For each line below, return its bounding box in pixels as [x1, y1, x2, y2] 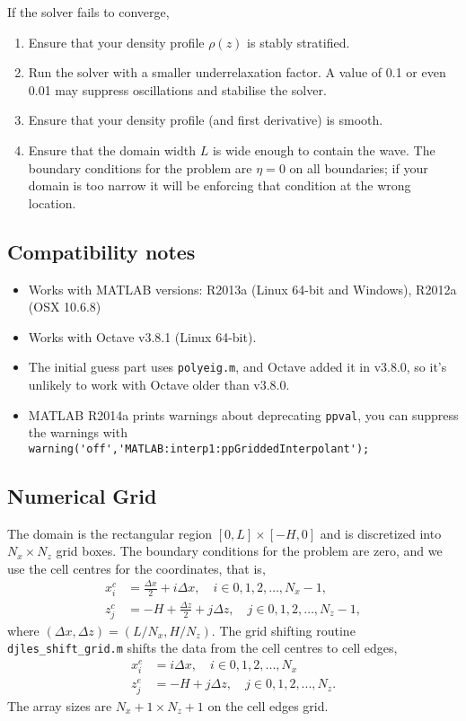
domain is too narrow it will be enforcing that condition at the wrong [28, 176, 411, 195]
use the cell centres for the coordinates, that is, [7, 558, 266, 577]
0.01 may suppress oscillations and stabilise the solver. [28, 80, 327, 99]
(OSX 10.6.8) [28, 297, 101, 316]
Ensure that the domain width [28, 140, 197, 159]
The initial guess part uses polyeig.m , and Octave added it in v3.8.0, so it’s [28, 357, 447, 376]
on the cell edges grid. [207, 696, 329, 715]
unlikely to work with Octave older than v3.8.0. [28, 374, 290, 393]
